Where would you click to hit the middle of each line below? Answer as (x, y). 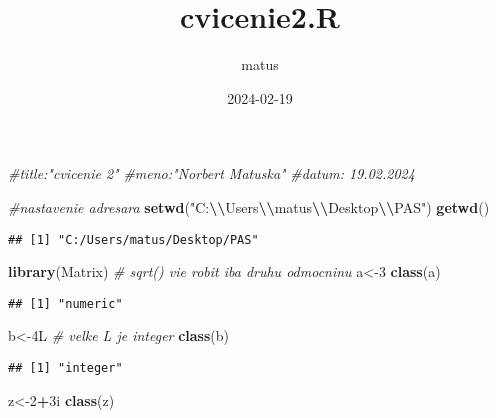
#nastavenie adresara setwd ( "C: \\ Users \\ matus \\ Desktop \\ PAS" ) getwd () (249, 206)
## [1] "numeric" (65, 303)
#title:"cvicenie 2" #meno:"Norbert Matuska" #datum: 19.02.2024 (211, 173)
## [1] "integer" (65, 368)
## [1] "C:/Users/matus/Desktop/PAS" (133, 239)
